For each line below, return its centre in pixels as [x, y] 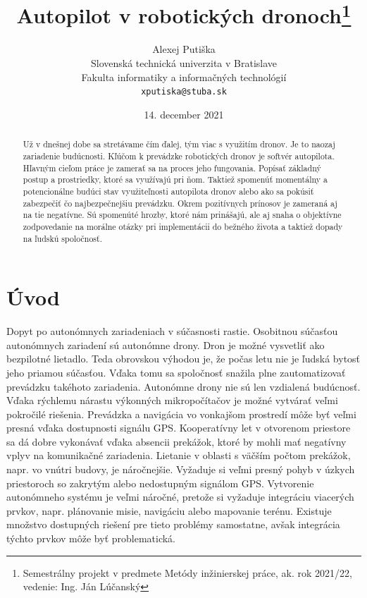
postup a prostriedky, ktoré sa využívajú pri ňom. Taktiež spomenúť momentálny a [175, 179]
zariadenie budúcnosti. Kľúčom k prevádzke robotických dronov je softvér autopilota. [179, 155]
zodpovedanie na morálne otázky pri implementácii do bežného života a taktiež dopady [183, 226]
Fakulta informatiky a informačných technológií [184, 77]
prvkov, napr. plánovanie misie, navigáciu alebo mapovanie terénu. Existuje [169, 510]
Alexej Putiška [184, 49]
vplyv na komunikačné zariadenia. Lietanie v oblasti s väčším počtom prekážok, [179, 455]
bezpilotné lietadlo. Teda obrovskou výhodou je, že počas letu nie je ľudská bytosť [183, 359]
